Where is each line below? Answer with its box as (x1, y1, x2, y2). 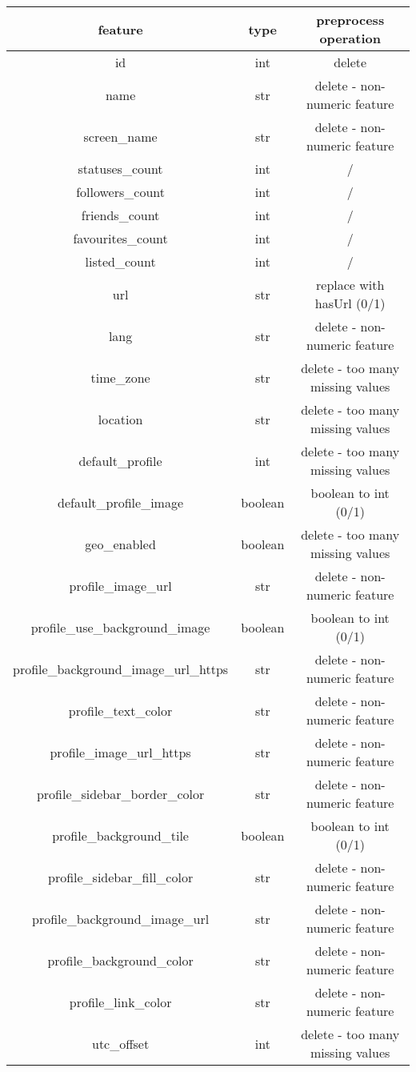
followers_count (76, 183, 165, 201)
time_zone (90, 367, 150, 387)
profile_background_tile (52, 825, 189, 845)
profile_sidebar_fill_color (48, 867, 194, 886)
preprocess (316, 10, 385, 29)
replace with (316, 275, 385, 294)
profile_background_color (47, 950, 194, 970)
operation (319, 29, 381, 47)
